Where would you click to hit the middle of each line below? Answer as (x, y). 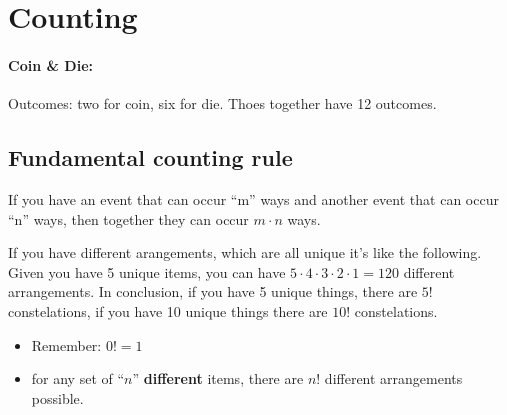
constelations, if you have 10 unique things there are (168, 310)
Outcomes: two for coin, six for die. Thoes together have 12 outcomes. (222, 103)
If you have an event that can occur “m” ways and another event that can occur (253, 198)
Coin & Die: (50, 64)
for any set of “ (78, 378)
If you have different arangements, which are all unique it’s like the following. (245, 252)
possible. (57, 397)
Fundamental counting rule (150, 157)
